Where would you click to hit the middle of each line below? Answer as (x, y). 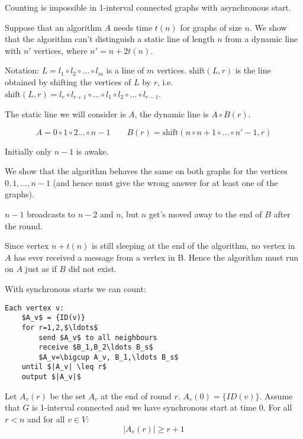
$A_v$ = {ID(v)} (54, 318)
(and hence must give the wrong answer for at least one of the (165, 182)
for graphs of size (211, 27)
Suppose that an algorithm (53, 27)
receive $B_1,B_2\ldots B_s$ (96, 347)
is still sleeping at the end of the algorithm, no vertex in (194, 246)
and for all (46, 419)
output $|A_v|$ (51, 377)
